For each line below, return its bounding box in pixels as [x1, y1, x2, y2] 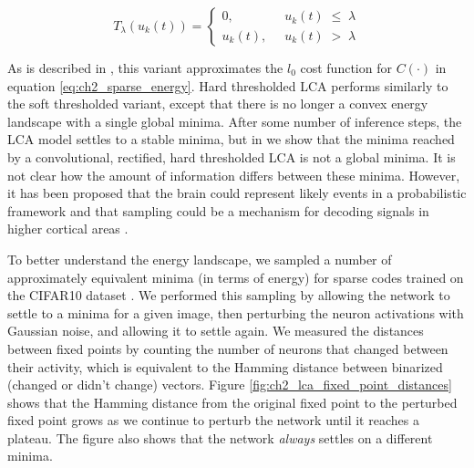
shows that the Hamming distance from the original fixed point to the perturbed [7, 392, 458, 411]
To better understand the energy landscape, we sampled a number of [7, 249, 392, 268]
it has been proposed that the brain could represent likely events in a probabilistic [7, 183, 467, 203]
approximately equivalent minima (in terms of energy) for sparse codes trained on [7, 267, 464, 286]
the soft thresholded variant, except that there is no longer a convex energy [7, 94, 428, 113]
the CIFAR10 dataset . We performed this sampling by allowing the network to [7, 286, 450, 305]
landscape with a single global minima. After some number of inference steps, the [7, 111, 462, 130]
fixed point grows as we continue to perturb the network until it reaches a [7, 411, 419, 430]
